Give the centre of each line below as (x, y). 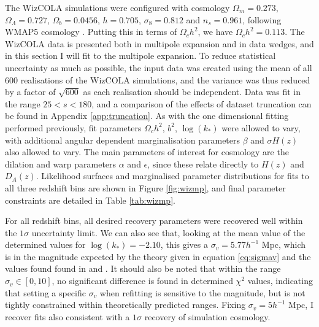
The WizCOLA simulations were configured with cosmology (117, 7)
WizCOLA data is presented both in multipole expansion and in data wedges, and (159, 43)
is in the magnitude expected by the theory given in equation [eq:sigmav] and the (158, 256)
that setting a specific (45, 292)
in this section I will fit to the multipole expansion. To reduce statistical (140, 56)
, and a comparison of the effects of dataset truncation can (202, 103)
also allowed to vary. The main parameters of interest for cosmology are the (147, 152)
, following (262, 19)
